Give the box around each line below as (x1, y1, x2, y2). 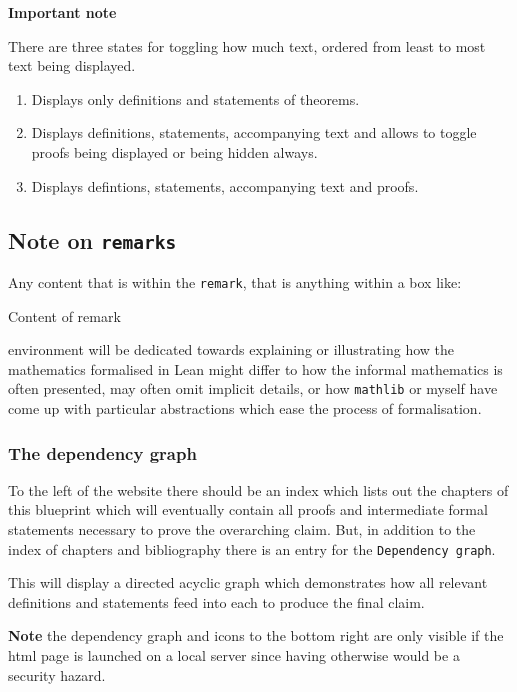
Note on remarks (8, 224, 177, 255)
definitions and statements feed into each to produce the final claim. (8, 591, 425, 612)
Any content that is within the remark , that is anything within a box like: (8, 271, 462, 292)
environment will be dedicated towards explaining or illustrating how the (8, 339, 455, 360)
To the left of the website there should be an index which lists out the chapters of (8, 479, 509, 500)
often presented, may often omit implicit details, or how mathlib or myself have (8, 378, 498, 399)
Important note (8, 2, 117, 22)
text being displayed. (8, 55, 136, 76)
